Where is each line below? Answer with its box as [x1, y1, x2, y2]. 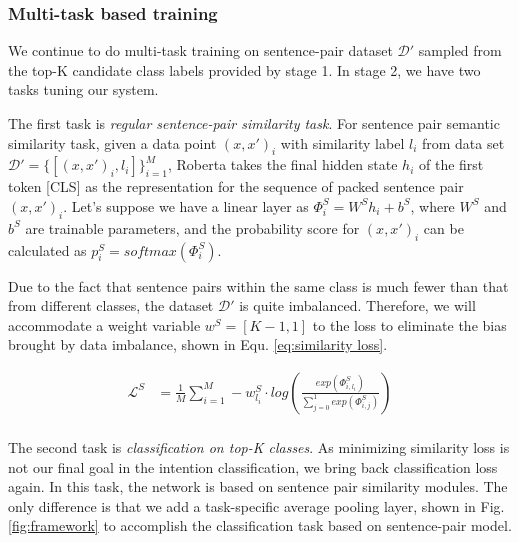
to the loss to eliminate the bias [312, 314, 507, 335]
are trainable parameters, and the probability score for [25, 217, 360, 238]
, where [410, 195, 455, 216]
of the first [418, 154, 484, 175]
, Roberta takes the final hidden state [167, 154, 398, 175]
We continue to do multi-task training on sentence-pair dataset [8, 40, 393, 61]
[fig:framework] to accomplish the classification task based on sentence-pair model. [8, 515, 512, 536]
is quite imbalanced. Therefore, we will [239, 295, 476, 316]
